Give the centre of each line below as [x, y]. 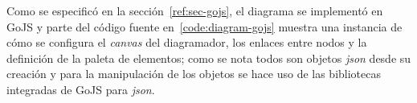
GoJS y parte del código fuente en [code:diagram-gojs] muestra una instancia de [204, 26]
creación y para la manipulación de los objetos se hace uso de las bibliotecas [194, 74]
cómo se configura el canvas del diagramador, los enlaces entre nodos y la [187, 42]
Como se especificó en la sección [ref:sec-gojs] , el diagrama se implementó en [195, 10]
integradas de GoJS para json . [81, 89]
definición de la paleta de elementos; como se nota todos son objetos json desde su [209, 58]
